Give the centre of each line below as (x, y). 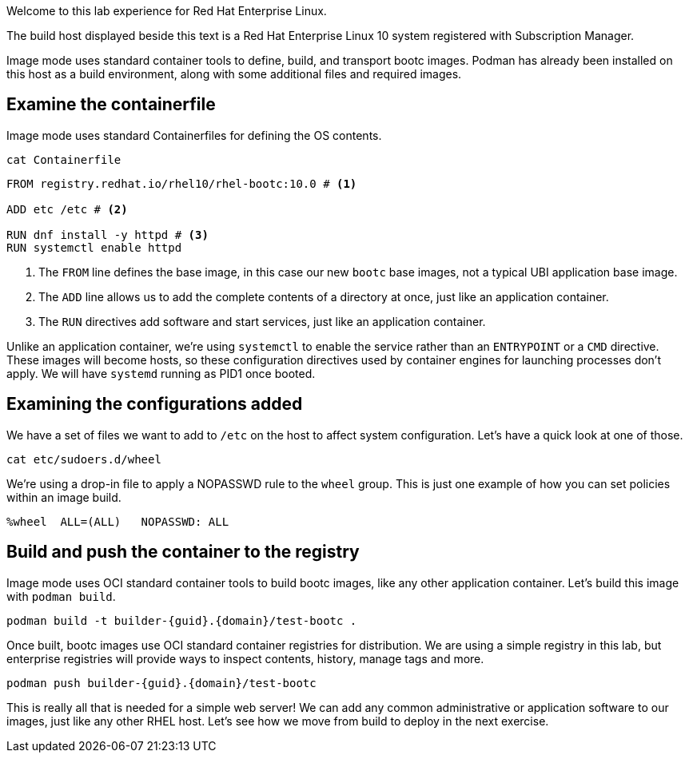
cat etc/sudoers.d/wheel (84, 459)
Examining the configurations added (155, 404)
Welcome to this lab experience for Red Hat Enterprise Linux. (167, 11)
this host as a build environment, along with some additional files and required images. (234, 74)
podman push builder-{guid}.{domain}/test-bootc (161, 683)
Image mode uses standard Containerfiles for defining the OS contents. (194, 135)
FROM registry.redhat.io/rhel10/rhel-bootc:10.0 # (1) (182, 183)
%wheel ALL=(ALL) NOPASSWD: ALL (118, 521)
